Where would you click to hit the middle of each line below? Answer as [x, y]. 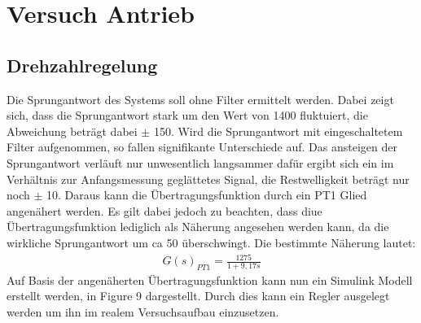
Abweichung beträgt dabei [72, 131]
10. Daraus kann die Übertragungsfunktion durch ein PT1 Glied [207, 195]
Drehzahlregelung [82, 65]
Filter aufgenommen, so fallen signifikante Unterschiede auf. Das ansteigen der [202, 147]
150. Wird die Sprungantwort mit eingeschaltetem [278, 131]
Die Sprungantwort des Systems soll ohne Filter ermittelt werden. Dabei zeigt [200, 99]
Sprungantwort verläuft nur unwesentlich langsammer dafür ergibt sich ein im [200, 162]
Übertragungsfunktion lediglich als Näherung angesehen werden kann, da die [198, 227]
